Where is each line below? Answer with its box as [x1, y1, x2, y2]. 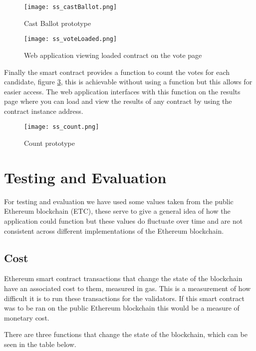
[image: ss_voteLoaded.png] [24, 35, 117, 43]
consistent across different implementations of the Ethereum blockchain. [4, 225, 224, 236]
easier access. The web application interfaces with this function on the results [4, 86, 241, 96]
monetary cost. [4, 312, 49, 323]
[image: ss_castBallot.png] [24, 3, 117, 10]
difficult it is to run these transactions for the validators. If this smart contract [4, 293, 245, 303]
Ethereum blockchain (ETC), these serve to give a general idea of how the [4, 206, 231, 216]
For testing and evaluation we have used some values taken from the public [4, 196, 234, 206]
